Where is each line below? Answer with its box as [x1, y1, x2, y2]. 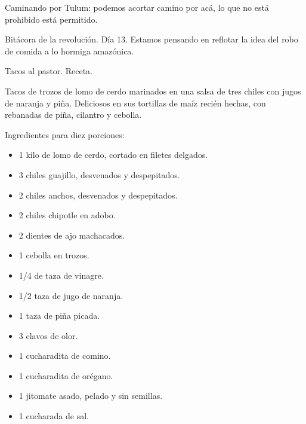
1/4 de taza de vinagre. [18, 269, 104, 281]
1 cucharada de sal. [18, 410, 89, 422]
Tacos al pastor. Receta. [5, 65, 92, 77]
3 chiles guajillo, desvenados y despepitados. [18, 168, 180, 181]
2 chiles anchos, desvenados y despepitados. [18, 188, 178, 201]
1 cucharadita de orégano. [18, 369, 113, 382]
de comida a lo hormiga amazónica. [5, 44, 134, 57]
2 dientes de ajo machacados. [18, 228, 125, 241]
